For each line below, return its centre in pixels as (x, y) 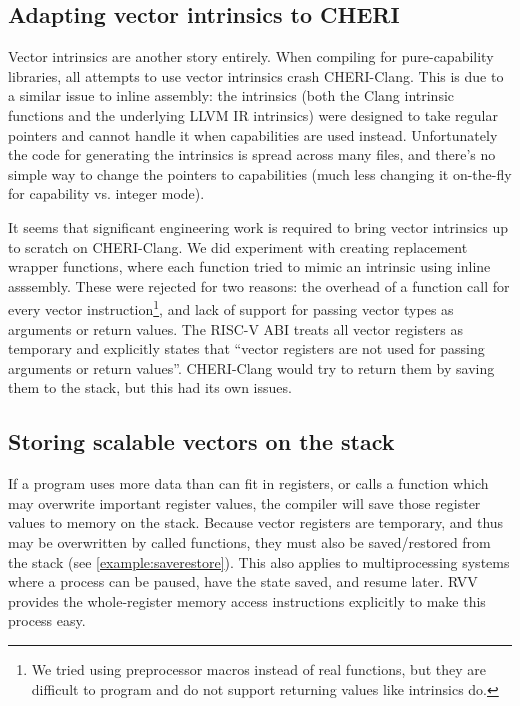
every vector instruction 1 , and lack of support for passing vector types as (231, 307)
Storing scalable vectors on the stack (201, 441)
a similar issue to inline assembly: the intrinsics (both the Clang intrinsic (231, 95)
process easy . (47, 620)
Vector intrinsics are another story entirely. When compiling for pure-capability (251, 56)
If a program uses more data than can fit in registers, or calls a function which (248, 483)
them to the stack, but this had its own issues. (150, 387)
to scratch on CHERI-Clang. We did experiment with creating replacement (238, 246)
